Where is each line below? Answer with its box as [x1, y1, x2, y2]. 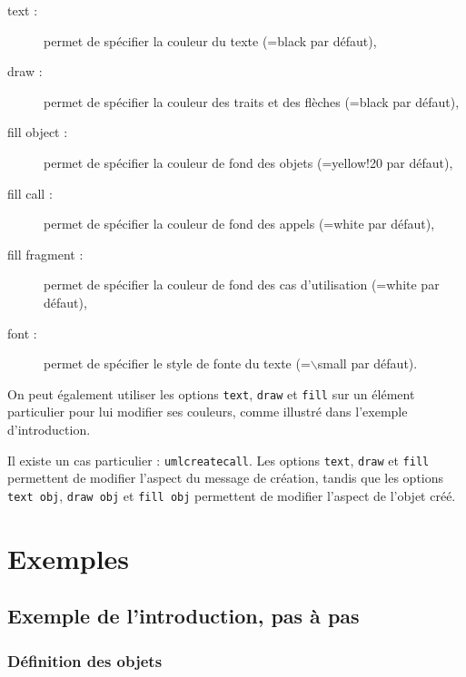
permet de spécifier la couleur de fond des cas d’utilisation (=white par [44, 275, 440, 294]
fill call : [7, 183, 53, 202]
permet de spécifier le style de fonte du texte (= [44, 354, 311, 373]
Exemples [7, 539, 130, 576]
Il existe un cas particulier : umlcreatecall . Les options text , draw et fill [7, 450, 430, 469]
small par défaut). [317, 354, 418, 373]
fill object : [7, 123, 68, 142]
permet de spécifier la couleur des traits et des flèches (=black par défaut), [44, 92, 460, 111]
